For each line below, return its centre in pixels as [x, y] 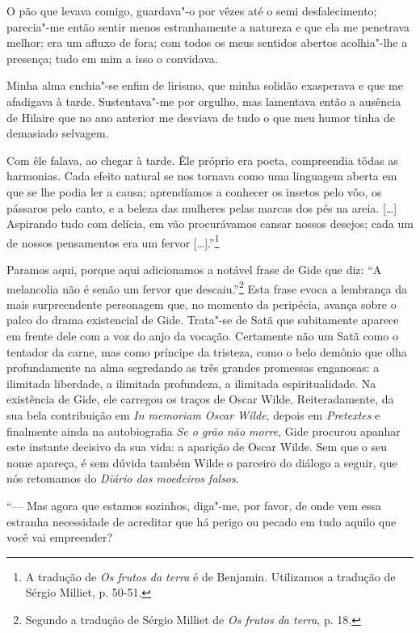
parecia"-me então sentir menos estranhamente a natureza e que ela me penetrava [208, 26]
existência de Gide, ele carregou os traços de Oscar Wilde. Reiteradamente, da [200, 399]
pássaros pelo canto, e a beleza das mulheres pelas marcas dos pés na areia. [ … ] [202, 207]
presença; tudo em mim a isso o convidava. [112, 58]
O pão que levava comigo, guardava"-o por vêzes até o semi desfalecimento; [192, 11]
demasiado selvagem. [58, 133]
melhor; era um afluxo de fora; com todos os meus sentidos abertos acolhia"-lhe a [207, 42]
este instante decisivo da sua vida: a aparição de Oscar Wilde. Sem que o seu [197, 447]
